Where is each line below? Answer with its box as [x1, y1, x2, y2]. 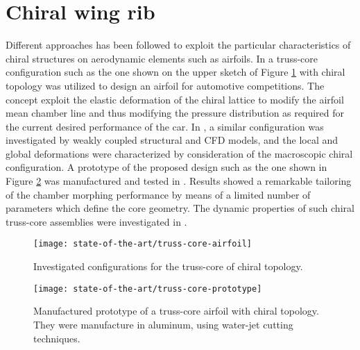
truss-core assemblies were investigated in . [6, 214, 187, 228]
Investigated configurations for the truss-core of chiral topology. [33, 259, 303, 274]
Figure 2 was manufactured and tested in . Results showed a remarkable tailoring [6, 174, 352, 188]
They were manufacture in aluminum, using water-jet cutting [33, 317, 293, 331]
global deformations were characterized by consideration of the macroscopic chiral [6, 146, 353, 160]
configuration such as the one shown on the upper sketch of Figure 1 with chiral [6, 65, 345, 79]
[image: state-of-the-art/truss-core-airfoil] [33, 239, 252, 249]
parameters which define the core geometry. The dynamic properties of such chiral [6, 201, 354, 215]
